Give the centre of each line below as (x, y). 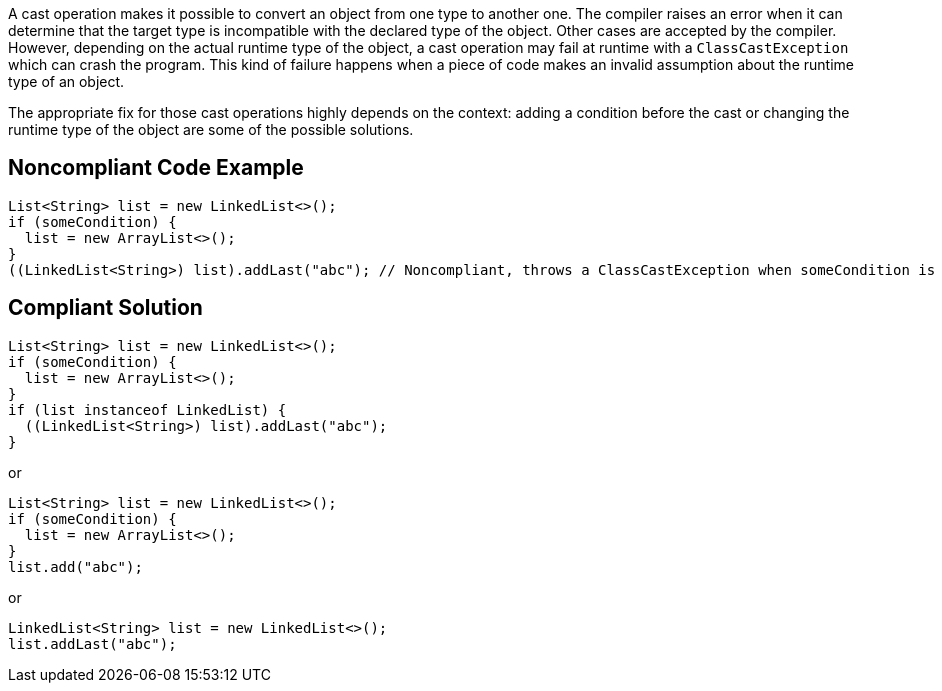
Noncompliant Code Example (156, 168)
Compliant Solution (105, 308)
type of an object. (66, 81)
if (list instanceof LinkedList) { (147, 409)
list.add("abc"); (75, 566)
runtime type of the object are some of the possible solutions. (211, 129)
